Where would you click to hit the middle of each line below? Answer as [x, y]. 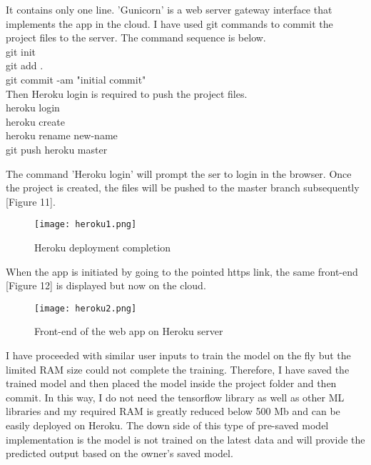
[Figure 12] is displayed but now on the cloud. [106, 285]
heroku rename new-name [62, 135]
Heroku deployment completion [102, 247]
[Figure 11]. [31, 201]
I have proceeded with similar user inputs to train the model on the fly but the [178, 355]
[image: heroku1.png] [86, 225]
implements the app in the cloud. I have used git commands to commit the [169, 23]
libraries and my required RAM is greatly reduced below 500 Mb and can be [173, 411]
